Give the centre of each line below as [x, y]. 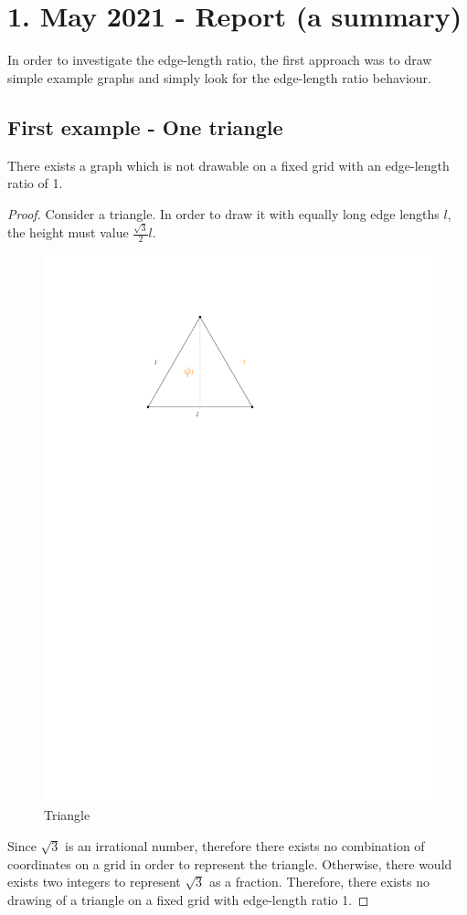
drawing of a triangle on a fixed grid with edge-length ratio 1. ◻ [188, 899]
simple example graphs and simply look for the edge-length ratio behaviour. [219, 77]
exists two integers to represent [94, 882]
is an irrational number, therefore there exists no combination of [245, 845]
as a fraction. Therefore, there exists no [319, 882]
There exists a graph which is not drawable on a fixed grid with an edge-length [228, 165]
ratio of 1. [35, 183]
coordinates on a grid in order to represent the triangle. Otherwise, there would [230, 863]
